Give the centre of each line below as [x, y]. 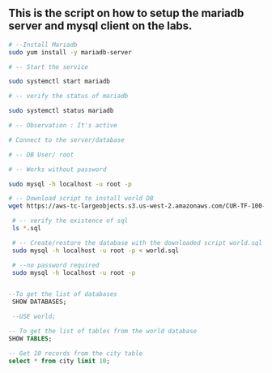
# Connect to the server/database [67, 140]
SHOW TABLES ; [30, 339]
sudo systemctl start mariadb [59, 81]
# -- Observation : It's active [63, 126]
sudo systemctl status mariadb [61, 111]
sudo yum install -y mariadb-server [70, 52]
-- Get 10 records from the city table [76, 353]
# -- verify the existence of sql [70, 221]
